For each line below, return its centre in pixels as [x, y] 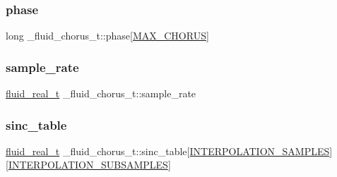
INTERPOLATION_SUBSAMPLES [88, 165]
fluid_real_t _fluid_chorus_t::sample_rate [101, 93]
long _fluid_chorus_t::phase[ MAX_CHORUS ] [107, 36]
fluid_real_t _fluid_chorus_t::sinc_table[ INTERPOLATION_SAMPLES [168, 151]
